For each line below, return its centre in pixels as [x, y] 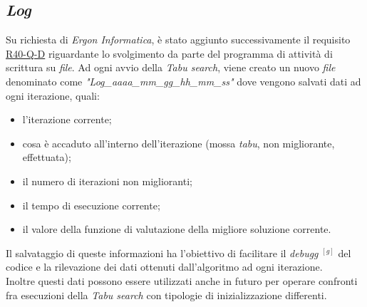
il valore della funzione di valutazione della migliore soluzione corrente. [177, 229]
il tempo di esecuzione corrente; [91, 205]
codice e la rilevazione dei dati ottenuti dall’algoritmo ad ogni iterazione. [164, 267]
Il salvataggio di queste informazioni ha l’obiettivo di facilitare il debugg [162, 253]
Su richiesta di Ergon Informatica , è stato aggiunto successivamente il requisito [178, 40]
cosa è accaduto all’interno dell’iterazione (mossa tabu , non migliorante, [179, 143]
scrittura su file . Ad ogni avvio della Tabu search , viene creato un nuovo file [171, 67]
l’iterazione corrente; [67, 119]
